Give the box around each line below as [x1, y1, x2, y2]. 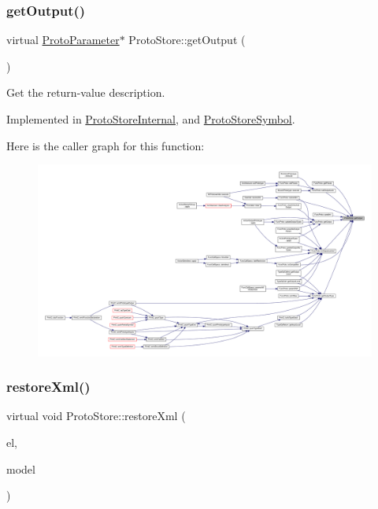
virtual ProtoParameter [6, 31, 120, 48]
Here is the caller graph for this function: [6, 137, 205, 153]
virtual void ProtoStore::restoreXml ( [6, 408, 186, 424]
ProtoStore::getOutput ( [128, 31, 246, 48]
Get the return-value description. [6, 84, 165, 101]
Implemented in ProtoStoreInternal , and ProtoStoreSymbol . [6, 111, 295, 127]
